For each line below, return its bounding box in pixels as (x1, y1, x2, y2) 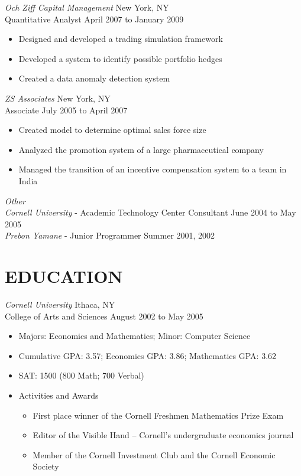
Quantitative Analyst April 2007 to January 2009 (5, 12, 184, 25)
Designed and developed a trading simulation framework (18, 32, 223, 45)
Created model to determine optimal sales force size (18, 123, 206, 136)
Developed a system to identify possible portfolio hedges (18, 52, 222, 64)
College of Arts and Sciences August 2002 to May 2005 (5, 309, 203, 322)
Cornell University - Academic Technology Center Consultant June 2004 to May (5, 206, 296, 219)
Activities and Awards (18, 389, 99, 401)
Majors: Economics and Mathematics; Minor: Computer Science (18, 330, 251, 342)
